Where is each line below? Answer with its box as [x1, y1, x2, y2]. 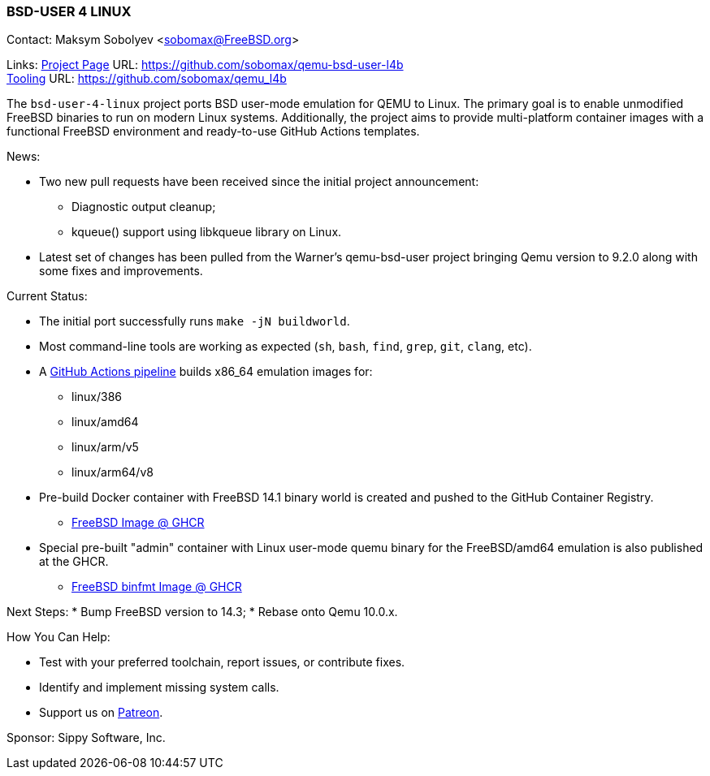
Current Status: [6, 289, 88, 304]
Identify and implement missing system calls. [39, 680, 279, 695]
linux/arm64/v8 [71, 465, 154, 480]
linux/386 [71, 390, 123, 404]
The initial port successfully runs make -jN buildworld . [39, 314, 350, 329]
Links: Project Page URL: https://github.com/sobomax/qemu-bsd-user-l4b [6, 58, 404, 72]
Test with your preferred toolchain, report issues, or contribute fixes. [39, 655, 405, 670]
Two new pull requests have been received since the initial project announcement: [39, 175, 479, 189]
